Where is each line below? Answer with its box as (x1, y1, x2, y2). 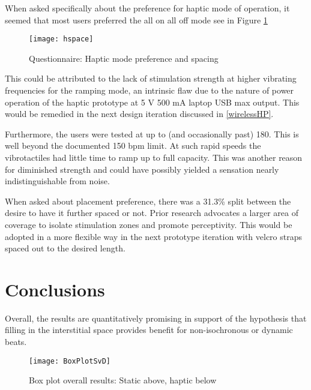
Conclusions (5, 277, 105, 301)
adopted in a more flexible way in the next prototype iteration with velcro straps (5, 230, 303, 242)
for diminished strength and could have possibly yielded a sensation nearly (5, 163, 279, 175)
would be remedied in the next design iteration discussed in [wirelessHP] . (5, 107, 274, 120)
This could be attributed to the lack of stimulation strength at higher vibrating (5, 72, 297, 85)
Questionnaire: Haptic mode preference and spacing (29, 52, 219, 64)
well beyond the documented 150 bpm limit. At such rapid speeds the (5, 139, 261, 152)
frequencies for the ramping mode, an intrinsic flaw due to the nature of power (5, 84, 294, 97)
